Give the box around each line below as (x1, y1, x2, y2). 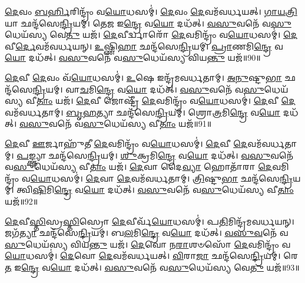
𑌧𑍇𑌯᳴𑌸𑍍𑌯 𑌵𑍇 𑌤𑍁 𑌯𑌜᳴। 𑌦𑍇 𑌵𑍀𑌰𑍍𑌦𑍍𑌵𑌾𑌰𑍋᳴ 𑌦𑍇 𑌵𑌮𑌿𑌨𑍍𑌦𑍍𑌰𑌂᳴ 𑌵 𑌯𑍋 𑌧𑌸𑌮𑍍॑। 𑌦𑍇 (5, 28, 298, 41)
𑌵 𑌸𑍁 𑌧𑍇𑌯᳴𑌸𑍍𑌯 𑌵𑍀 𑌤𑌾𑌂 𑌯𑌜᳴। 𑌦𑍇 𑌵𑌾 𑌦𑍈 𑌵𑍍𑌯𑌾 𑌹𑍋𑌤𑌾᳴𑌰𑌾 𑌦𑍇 (5, 160, 273, 173)
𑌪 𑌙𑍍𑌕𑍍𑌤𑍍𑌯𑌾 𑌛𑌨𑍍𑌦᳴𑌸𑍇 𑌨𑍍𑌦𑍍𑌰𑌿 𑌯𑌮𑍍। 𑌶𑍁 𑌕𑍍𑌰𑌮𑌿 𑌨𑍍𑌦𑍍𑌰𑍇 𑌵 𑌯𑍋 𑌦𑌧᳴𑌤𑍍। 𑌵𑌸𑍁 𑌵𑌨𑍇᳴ (16, 149, 294, 161)
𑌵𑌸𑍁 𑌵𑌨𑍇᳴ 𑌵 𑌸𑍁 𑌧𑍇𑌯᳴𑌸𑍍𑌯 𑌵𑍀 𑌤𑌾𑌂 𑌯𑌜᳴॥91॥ (19, 117, 212, 130)
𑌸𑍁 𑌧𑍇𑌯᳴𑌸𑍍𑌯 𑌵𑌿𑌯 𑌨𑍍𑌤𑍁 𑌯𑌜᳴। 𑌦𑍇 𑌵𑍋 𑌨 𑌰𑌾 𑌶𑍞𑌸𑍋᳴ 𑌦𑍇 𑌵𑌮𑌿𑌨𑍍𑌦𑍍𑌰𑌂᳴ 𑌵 (5, 238, 291, 250)
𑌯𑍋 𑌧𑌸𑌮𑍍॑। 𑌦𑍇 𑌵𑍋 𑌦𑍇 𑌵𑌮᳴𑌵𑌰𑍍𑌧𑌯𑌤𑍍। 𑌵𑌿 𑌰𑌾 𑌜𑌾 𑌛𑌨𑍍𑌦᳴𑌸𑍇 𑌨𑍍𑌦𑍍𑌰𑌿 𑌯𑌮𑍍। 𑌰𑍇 (5, 249, 299, 262)
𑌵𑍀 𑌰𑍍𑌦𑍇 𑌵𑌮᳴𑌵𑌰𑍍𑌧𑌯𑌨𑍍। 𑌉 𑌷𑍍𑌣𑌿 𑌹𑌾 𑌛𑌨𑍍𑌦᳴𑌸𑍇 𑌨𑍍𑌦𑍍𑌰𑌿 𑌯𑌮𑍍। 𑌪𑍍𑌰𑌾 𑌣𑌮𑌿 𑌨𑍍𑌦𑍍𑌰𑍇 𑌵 (5, 40, 283, 52)
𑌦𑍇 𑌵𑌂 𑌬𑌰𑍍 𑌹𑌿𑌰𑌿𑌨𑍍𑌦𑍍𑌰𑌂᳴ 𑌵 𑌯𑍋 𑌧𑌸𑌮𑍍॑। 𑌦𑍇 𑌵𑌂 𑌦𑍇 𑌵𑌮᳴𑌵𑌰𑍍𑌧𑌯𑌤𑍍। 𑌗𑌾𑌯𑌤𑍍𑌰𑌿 (5, 5, 297, 17)
